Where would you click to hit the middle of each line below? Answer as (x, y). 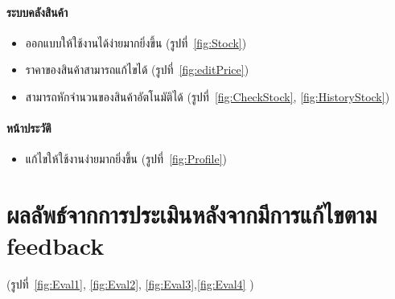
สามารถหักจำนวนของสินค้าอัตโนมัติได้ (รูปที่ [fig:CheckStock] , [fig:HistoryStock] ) (208, 96)
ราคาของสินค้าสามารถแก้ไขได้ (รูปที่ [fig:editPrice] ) (137, 70)
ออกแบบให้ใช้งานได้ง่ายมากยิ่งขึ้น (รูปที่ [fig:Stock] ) (136, 42)
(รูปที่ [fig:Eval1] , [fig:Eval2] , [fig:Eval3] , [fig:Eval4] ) (130, 284)
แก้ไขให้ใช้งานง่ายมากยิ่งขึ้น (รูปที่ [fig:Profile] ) (126, 159)
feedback (56, 246)
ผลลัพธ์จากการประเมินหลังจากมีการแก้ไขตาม (192, 214)
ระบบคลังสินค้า (37, 12)
